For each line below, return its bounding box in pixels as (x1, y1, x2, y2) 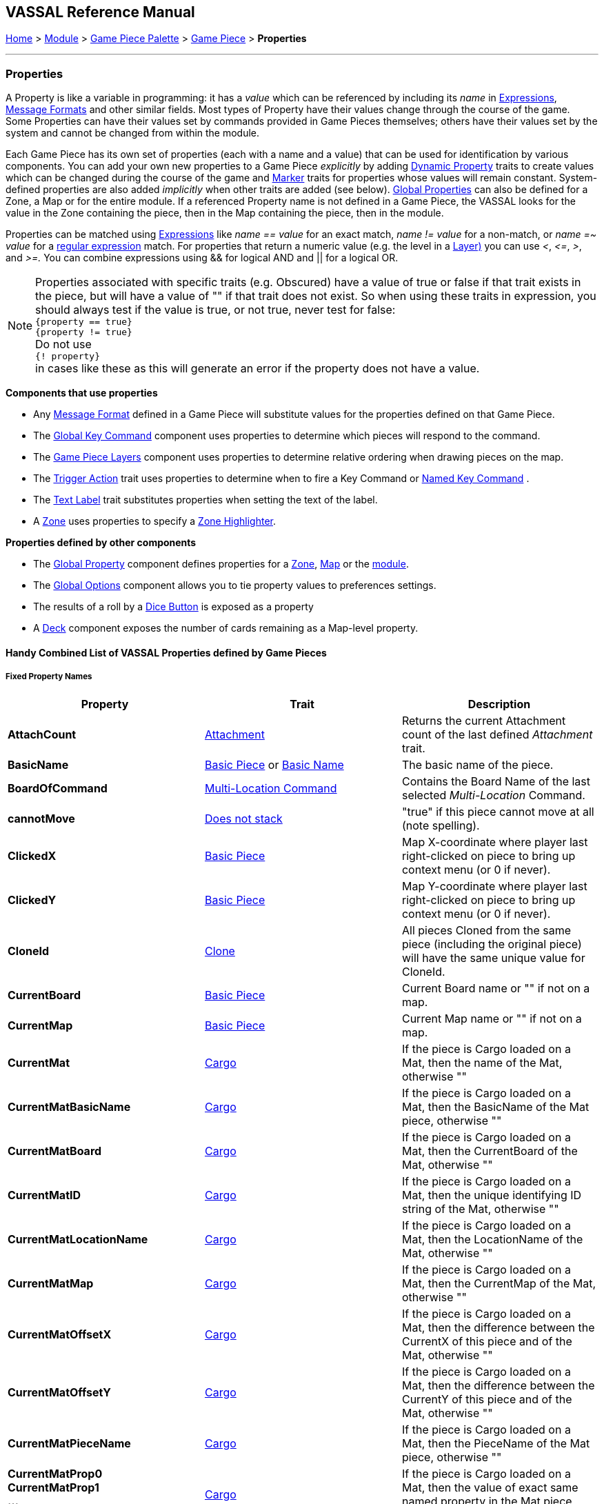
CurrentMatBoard (8, 1143, 102, 1158)
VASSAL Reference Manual (6, 3, 195, 21)
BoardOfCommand (8, 781, 108, 795)
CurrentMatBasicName (8, 1099, 131, 1114)
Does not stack (204, 811, 283, 825)
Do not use (35, 337, 92, 352)
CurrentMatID (8, 1187, 81, 1202)
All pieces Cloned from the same (401, 923, 571, 937)
